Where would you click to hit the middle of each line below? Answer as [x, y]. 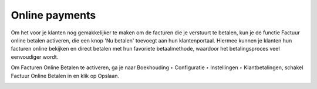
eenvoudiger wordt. [35, 57]
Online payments [53, 15]
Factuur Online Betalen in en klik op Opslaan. [65, 76]
